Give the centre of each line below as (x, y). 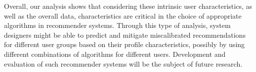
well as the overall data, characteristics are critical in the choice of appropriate (123, 15)
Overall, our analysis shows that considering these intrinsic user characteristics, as (128, 6)
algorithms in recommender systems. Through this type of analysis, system (117, 25)
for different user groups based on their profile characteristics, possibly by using (125, 44)
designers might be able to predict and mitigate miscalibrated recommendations (125, 35)
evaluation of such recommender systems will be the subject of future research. (123, 63)
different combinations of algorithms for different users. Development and (115, 54)
